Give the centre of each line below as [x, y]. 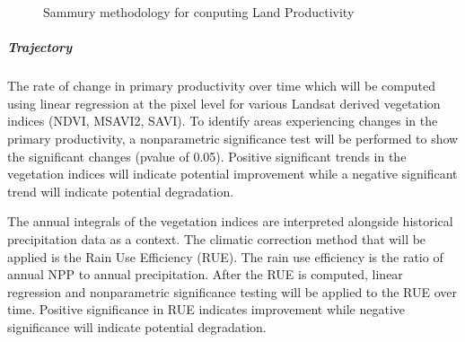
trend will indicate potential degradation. [121, 191]
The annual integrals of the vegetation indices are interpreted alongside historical [230, 221]
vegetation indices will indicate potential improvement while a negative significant [232, 174]
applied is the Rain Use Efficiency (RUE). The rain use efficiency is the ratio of [225, 256]
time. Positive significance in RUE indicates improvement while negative [206, 309]
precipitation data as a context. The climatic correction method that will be [217, 238]
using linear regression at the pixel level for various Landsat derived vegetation [224, 103]
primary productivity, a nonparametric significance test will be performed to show [233, 138]
